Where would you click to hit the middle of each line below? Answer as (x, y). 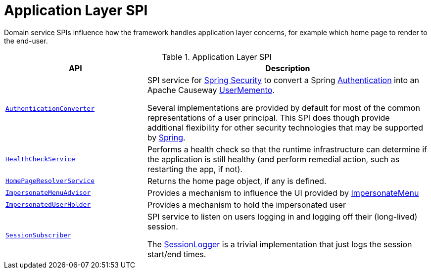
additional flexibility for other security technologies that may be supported (285, 127)
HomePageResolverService (50, 181)
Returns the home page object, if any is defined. (237, 181)
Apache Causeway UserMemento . (211, 90)
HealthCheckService (40, 159)
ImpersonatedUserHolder (48, 205)
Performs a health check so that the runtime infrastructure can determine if (287, 149)
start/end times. (177, 254)
